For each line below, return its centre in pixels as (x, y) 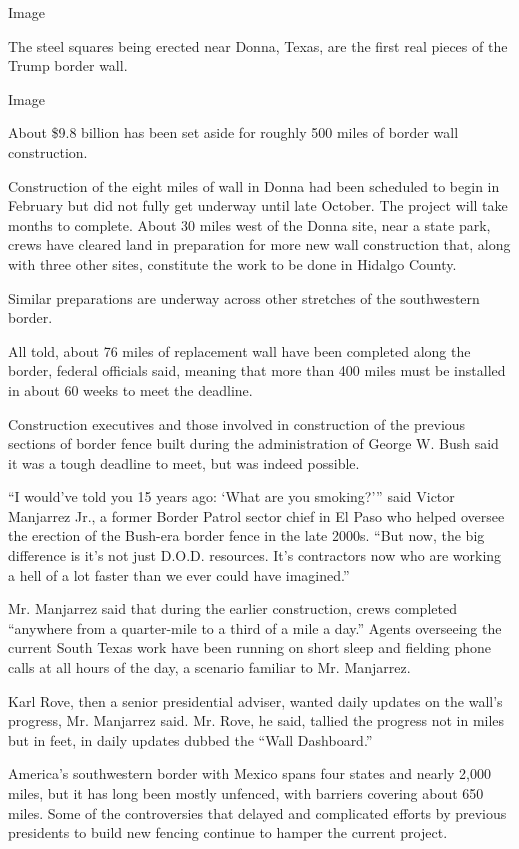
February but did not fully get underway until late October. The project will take (258, 205)
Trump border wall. (68, 65)
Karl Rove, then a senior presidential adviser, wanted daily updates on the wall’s (255, 700)
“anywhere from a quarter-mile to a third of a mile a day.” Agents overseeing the (255, 627)
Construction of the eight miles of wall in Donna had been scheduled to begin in (254, 185)
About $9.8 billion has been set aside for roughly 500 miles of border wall (233, 132)
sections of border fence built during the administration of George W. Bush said (253, 443)
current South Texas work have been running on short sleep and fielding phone (250, 647)
